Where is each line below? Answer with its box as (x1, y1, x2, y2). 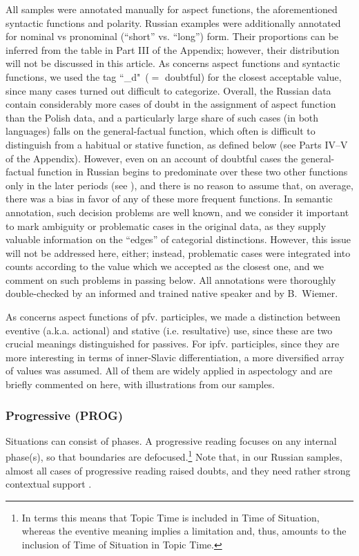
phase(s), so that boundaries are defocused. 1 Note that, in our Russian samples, (6, 448, 342, 464)
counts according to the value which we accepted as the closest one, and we (6, 259, 324, 274)
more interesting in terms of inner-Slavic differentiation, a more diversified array (6, 349, 345, 364)
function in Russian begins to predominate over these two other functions (37, 164, 348, 179)
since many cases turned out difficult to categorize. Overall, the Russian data (6, 83, 331, 97)
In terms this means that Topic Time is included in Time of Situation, (21, 510, 320, 524)
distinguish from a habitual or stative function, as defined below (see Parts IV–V (6, 137, 348, 151)
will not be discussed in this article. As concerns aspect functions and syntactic (6, 56, 340, 70)
